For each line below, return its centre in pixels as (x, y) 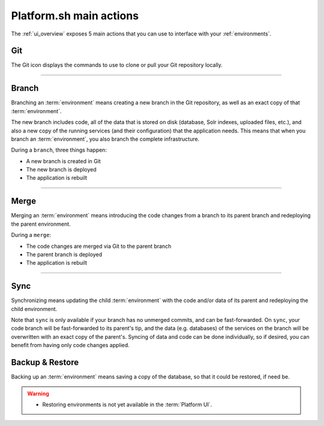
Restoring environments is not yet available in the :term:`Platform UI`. (127, 404)
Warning (38, 394)
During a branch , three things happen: (59, 150)
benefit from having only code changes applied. (70, 345)
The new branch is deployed (61, 170)
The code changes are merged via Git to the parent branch (99, 246)
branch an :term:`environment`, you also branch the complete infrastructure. (105, 139)
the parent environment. (41, 224)
